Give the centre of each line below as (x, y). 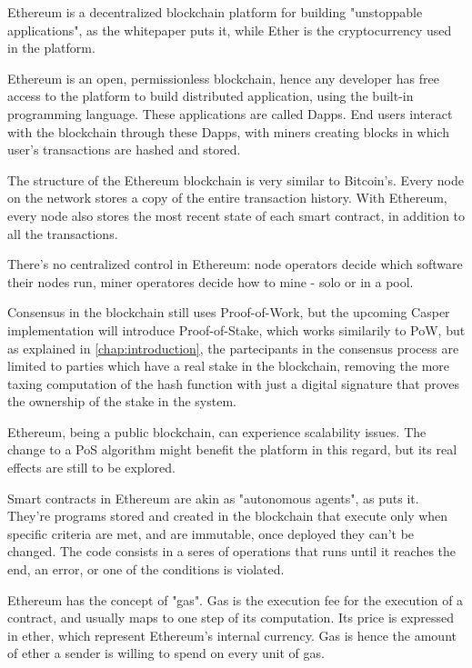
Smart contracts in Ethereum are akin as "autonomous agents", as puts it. (213, 498)
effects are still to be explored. (91, 468)
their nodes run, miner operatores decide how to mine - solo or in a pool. (211, 281)
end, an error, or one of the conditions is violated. (146, 569)
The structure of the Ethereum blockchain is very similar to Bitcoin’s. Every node (236, 179)
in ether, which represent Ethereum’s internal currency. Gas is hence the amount (232, 635)
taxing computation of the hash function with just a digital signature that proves (234, 383)
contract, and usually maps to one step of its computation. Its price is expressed (231, 618)
